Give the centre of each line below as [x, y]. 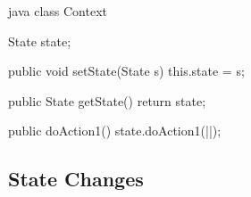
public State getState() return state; [107, 100]
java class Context [58, 11]
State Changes [76, 179]
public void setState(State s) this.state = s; [126, 71]
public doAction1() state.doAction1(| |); [115, 131]
